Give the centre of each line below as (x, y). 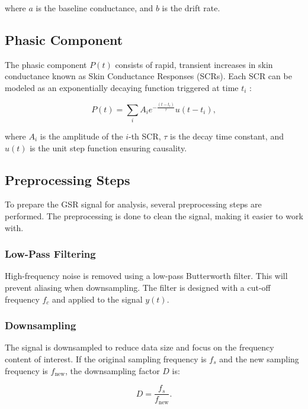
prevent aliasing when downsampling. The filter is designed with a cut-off (138, 287)
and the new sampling (259, 358)
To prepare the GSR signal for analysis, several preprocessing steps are (133, 204)
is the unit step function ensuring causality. (108, 147)
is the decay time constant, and (227, 136)
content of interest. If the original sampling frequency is (106, 358)
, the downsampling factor (113, 370)
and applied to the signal (97, 299)
